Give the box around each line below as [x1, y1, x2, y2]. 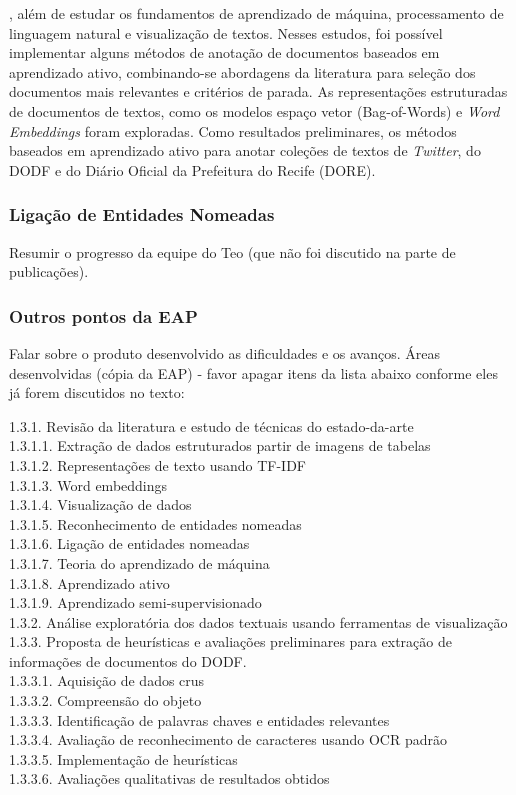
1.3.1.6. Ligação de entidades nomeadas [9, 533, 250, 554]
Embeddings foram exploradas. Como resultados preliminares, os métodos [9, 120, 457, 141]
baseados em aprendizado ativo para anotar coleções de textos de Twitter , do [9, 140, 481, 161]
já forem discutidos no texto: [9, 382, 185, 403]
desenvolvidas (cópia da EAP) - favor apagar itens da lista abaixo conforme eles [9, 362, 498, 383]
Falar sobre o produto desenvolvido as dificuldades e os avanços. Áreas [9, 342, 440, 363]
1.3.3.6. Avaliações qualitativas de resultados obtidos [9, 768, 330, 789]
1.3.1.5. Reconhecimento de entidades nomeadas [9, 513, 302, 534]
